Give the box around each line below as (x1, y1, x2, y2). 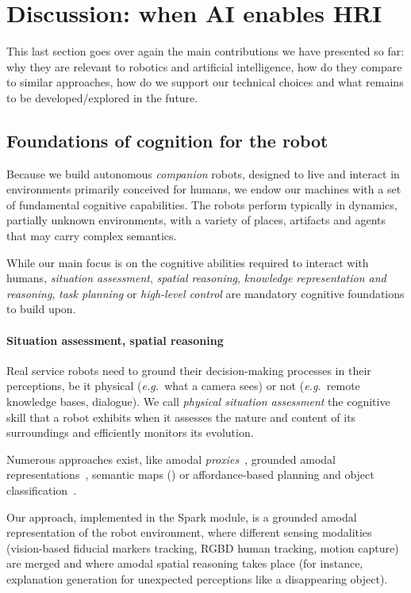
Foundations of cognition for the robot (6, 128, 328, 152)
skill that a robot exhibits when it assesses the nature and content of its (6, 408, 356, 425)
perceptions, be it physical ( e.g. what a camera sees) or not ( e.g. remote (6, 377, 360, 394)
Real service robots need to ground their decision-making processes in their (6, 362, 371, 378)
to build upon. (6, 300, 76, 317)
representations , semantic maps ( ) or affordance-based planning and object (6, 466, 375, 483)
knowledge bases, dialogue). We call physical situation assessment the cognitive (6, 393, 390, 410)
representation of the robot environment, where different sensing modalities (6, 524, 372, 541)
